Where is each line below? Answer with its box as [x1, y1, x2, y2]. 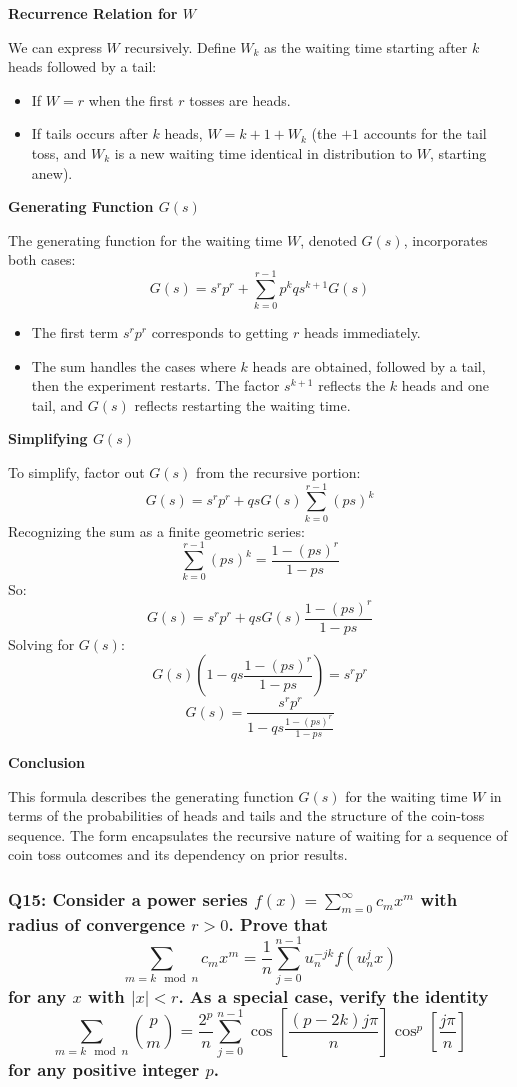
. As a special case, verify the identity [178, 983, 489, 1008]
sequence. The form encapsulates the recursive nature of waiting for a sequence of [8, 824, 508, 845]
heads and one [401, 375, 490, 396]
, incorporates [403, 229, 488, 250]
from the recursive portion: [196, 462, 361, 483]
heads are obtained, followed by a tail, [252, 355, 486, 376]
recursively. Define [124, 36, 236, 57]
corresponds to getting [151, 322, 289, 343]
